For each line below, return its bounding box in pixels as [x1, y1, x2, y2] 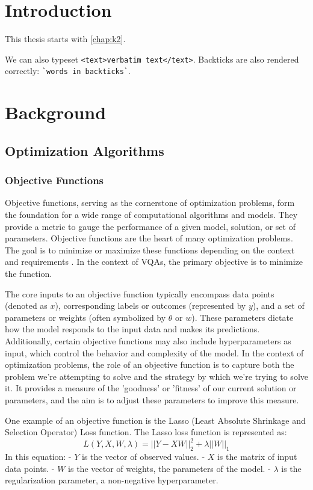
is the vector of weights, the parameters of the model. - [68, 462, 271, 474]
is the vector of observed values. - [82, 450, 205, 462]
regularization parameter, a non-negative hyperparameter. [5, 474, 218, 486]
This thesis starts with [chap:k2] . [5, 33, 126, 45]
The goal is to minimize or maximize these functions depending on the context [5, 243, 295, 256]
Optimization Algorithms [5, 141, 164, 160]
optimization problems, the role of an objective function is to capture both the [5, 358, 294, 371]
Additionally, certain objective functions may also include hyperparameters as [5, 334, 291, 347]
